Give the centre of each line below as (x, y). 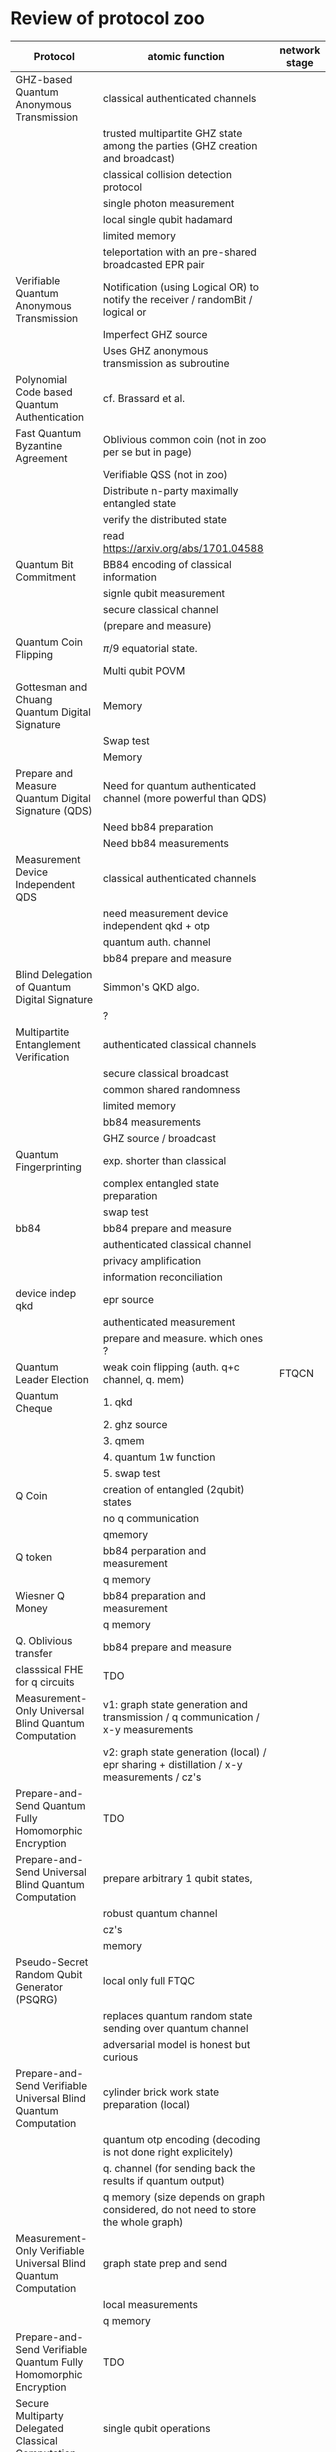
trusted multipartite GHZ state (173, 133)
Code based (44, 392)
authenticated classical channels (180, 1044)
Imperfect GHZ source (155, 334)
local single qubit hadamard (168, 219)
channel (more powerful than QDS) (185, 798)
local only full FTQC (149, 1980)
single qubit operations (157, 2428)
